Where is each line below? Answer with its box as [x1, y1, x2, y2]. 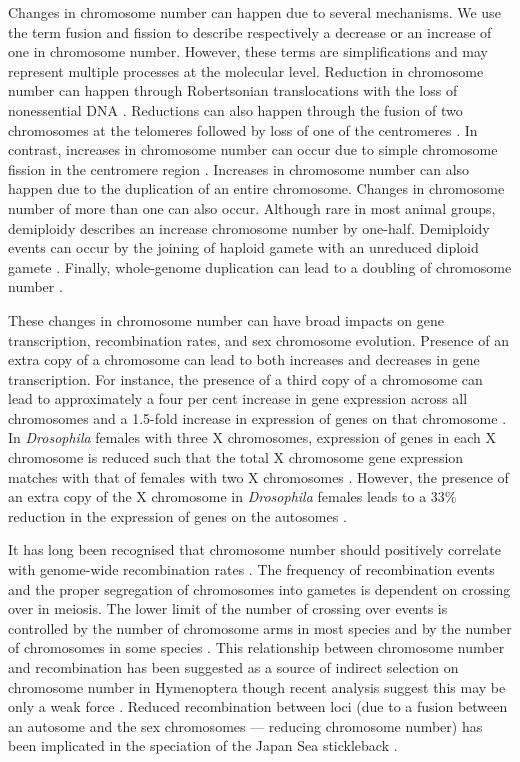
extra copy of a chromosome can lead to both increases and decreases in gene [8, 349, 480, 370]
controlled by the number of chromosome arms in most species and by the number [8, 617, 512, 638]
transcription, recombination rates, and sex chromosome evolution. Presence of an [8, 329, 509, 350]
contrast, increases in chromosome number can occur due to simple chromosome [8, 139, 498, 160]
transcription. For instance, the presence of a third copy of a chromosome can [8, 368, 483, 389]
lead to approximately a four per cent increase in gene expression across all [8, 388, 468, 409]
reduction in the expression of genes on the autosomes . [8, 505, 347, 526]
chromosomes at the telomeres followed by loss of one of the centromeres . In [8, 119, 478, 140]
